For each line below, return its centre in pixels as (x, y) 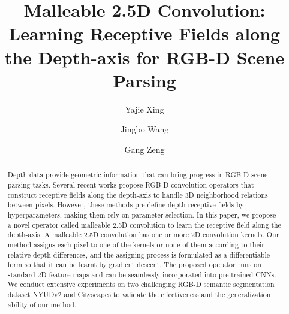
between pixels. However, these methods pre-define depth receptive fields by (126, 205)
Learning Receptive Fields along (144, 33)
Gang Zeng (144, 149)
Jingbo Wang (144, 129)
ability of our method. (42, 304)
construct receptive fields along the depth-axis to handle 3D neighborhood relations (138, 194)
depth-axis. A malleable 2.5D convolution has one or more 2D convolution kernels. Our (143, 235)
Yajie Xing (144, 109)
